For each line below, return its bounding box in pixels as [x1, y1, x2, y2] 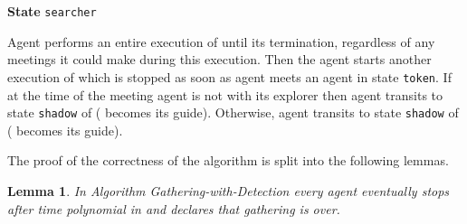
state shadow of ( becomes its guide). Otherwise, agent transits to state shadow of [7, 103, 459, 122]
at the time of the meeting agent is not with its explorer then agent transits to [7, 85, 443, 104]
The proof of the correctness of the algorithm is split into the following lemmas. [7, 151, 449, 170]
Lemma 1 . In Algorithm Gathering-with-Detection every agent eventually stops [7, 181, 450, 200]
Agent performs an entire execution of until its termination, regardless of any [7, 32, 435, 51]
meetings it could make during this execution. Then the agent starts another [7, 50, 432, 69]
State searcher [7, 2, 97, 20]
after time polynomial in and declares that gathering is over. [7, 199, 340, 218]
